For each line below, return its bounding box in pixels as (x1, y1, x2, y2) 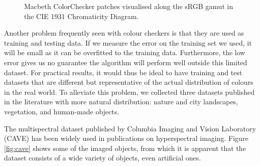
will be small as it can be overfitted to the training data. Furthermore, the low (4, 47, 245, 58)
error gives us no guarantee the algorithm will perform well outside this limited (4, 57, 247, 67)
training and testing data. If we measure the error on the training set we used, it (4, 37, 252, 48)
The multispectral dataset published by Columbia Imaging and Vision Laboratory (4, 123, 256, 133)
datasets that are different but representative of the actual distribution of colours (4, 77, 253, 87)
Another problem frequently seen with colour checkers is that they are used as (4, 28, 244, 38)
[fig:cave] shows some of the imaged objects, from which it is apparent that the (4, 142, 246, 153)
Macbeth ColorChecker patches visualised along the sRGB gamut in (24, 1, 233, 11)
